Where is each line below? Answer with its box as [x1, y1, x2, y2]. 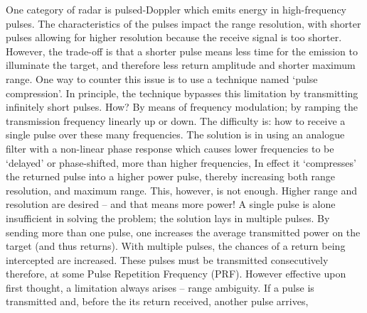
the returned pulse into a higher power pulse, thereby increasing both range [6, 169, 335, 184]
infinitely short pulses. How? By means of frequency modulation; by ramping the [6, 99, 358, 114]
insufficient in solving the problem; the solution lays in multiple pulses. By [6, 210, 330, 225]
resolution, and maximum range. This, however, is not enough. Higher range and [6, 182, 357, 197]
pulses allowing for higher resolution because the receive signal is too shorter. [6, 30, 342, 45]
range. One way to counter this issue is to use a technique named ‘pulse [6, 71, 318, 86]
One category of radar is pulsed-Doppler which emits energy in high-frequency [6, 2, 347, 16]
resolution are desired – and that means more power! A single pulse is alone [6, 197, 336, 212]
